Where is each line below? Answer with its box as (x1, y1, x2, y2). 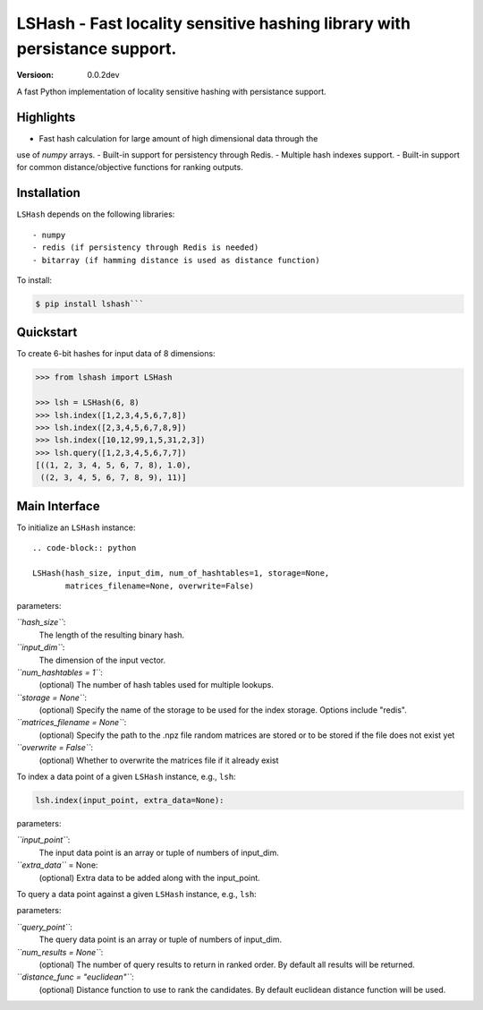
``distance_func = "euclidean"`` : (16, 971, 134, 982)
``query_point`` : (16, 921, 73, 932)
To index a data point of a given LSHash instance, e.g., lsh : (16, 771, 236, 783)
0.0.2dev (87, 70, 120, 81)
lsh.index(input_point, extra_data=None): (35, 795, 225, 805)
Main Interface (16, 498, 100, 514)
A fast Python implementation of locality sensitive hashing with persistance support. (16, 86, 326, 97)
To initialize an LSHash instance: (16, 522, 136, 533)
